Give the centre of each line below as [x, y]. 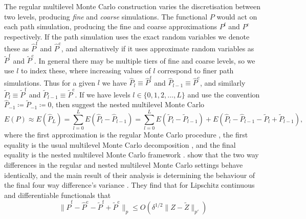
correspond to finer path [196, 70]
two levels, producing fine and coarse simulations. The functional [106, 16]
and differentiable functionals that [58, 195]
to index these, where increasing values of [86, 70]
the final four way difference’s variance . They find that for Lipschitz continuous [129, 185]
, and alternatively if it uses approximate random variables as [158, 48]
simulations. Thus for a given [50, 82]
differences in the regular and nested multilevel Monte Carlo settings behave [124, 164]
